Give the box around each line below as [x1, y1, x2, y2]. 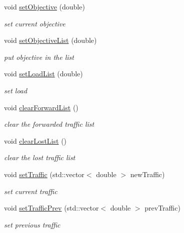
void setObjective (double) [4, 1, 85, 11]
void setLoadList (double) [4, 68, 83, 79]
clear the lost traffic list [4, 152, 75, 163]
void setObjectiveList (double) [4, 35, 97, 45]
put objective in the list [4, 51, 74, 62]
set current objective [4, 18, 65, 28]
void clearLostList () [4, 135, 67, 146]
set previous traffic [4, 219, 60, 230]
